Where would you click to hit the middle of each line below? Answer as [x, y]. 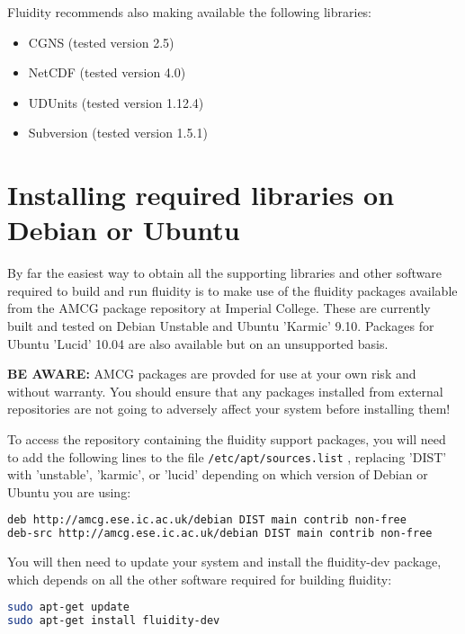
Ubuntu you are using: [69, 491]
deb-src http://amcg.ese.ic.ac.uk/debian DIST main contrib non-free [220, 534]
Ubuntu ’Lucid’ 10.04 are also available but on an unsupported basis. [198, 343]
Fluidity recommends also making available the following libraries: [190, 12]
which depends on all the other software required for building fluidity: [200, 579]
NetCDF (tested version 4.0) [107, 72]
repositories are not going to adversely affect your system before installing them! [229, 409]
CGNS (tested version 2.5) [101, 42]
